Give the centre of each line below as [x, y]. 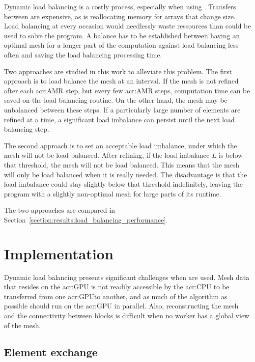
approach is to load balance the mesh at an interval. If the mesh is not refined [121, 81]
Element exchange [51, 351]
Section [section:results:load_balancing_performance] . [86, 219]
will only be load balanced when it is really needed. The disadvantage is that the [126, 174]
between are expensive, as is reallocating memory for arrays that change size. [120, 16]
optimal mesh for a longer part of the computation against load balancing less [121, 45]
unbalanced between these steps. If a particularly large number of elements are [122, 109]
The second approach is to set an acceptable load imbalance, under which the [121, 145]
